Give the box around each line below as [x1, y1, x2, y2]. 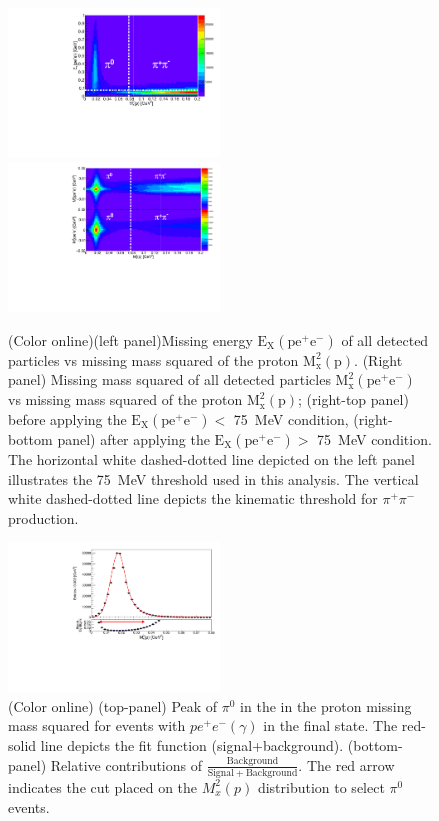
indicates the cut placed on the [8, 776, 198, 797]
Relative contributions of [50, 754, 202, 775]
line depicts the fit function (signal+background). [40, 735, 344, 756]
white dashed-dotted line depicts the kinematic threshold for [8, 488, 378, 509]
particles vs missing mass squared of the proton [8, 349, 299, 370]
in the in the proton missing [240, 695, 412, 716]
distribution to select [257, 776, 385, 797]
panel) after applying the [57, 429, 210, 450]
